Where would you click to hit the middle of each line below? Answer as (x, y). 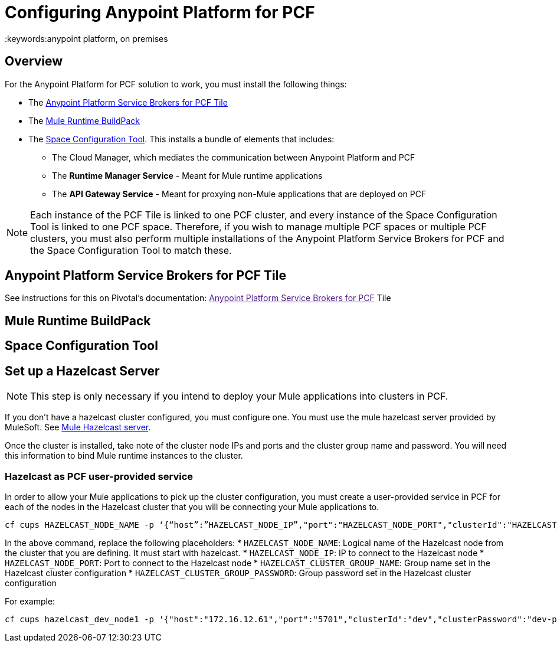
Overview (34, 61)
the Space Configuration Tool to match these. (131, 250)
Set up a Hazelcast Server (82, 371)
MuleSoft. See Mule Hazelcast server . (78, 427)
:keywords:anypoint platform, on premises (86, 38)
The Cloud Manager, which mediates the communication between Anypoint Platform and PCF (234, 157)
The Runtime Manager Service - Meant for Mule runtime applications (187, 175)
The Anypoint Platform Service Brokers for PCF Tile (128, 102)
